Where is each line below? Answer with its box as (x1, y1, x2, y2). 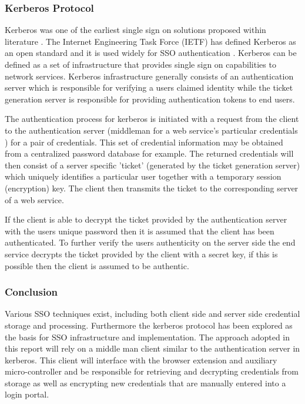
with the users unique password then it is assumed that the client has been (5, 224, 274, 237)
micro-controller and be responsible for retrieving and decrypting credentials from (5, 365, 299, 377)
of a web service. (5, 193, 64, 206)
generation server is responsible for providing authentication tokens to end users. (5, 92, 295, 105)
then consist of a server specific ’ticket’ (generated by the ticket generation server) (5, 158, 300, 171)
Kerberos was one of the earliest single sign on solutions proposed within (5, 24, 266, 36)
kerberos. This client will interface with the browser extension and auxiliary (5, 353, 277, 366)
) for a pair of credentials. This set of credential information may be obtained (5, 135, 283, 148)
